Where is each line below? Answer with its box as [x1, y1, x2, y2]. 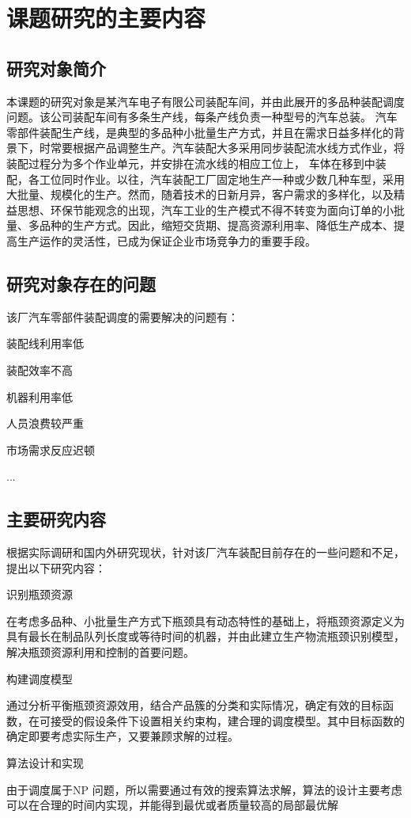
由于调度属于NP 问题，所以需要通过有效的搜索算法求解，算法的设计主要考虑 [6, 781, 402, 797]
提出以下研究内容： [6, 559, 106, 576]
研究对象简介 [6, 55, 106, 80]
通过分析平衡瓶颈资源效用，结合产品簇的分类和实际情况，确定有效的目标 [6, 697, 383, 713]
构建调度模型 [6, 670, 73, 687]
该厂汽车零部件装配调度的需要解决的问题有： [6, 308, 239, 325]
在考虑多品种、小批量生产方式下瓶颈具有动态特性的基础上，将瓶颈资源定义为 [6, 612, 405, 629]
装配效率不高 [6, 361, 73, 378]
